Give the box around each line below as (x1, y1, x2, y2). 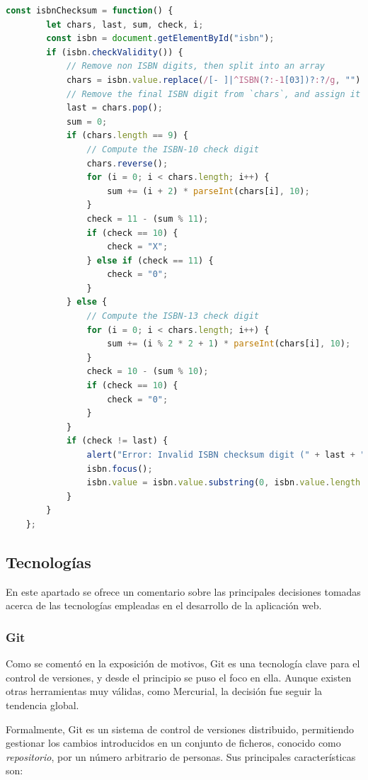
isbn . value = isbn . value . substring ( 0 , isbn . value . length (86, 477, 361, 488)
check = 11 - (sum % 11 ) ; (86, 213, 209, 224)
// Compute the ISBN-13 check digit (86, 311, 259, 322)
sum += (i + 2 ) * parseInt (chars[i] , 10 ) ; (107, 186, 310, 196)
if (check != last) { (66, 436, 168, 446)
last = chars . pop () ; (66, 103, 163, 113)
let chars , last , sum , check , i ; (46, 19, 204, 30)
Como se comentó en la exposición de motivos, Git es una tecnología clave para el (6, 656, 360, 671)
